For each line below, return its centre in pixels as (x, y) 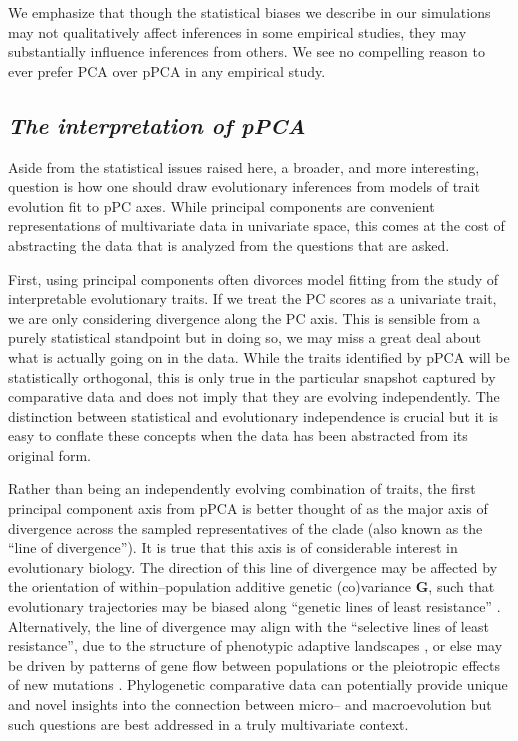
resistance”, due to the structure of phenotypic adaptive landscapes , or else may (255, 645)
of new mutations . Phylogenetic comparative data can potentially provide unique (258, 684)
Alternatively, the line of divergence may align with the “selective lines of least (248, 625)
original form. (49, 454)
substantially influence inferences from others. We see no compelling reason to (246, 51)
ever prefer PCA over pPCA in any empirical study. (167, 70)
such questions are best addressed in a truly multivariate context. (208, 723)
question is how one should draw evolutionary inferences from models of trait (244, 186)
